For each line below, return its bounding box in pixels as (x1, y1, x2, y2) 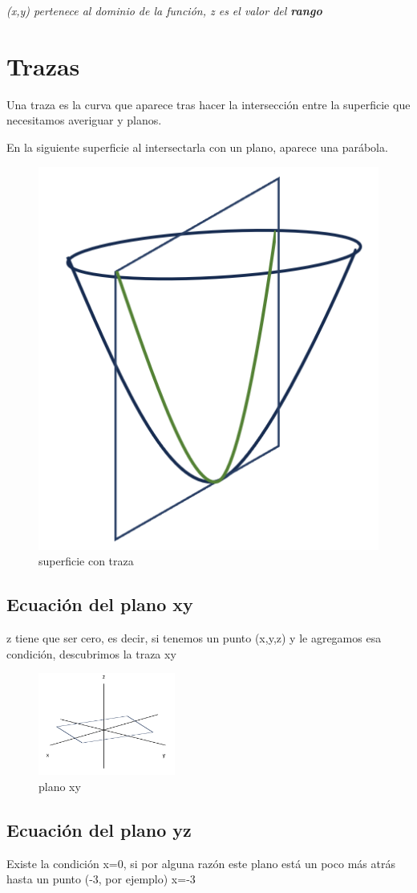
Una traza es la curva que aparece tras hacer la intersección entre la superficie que (6, 96, 411, 112)
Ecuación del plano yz (6, 817, 192, 842)
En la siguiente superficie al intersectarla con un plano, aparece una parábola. (6, 138, 388, 155)
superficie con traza (38, 553, 134, 569)
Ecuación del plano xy (6, 592, 193, 617)
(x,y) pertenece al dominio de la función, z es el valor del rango (6, 2, 322, 18)
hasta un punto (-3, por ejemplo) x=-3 (6, 871, 196, 887)
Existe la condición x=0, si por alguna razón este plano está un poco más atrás (6, 854, 395, 871)
